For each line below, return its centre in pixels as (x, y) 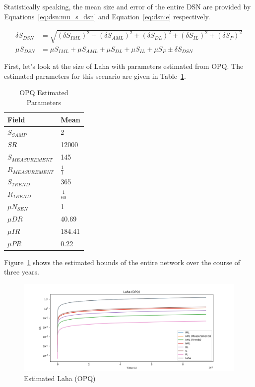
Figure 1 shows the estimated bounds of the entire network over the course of (122, 262)
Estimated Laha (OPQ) (60, 378)
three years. (22, 272)
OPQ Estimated (44, 92)
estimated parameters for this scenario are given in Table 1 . (95, 76)
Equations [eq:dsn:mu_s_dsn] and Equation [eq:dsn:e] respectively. (107, 16)
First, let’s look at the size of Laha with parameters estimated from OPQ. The (124, 66)
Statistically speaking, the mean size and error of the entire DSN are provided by (127, 6)
